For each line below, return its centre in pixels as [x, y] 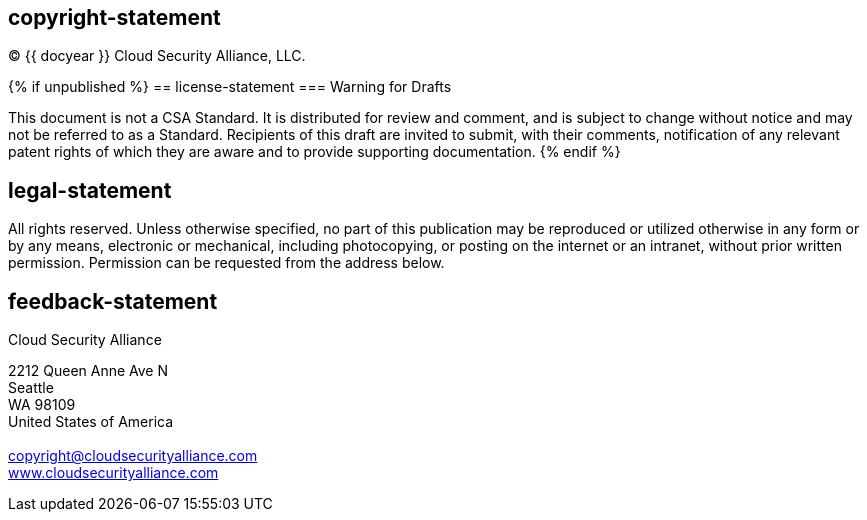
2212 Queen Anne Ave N [88, 371]
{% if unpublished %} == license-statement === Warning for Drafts [230, 87]
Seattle [31, 388]
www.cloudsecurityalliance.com [113, 473]
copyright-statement [114, 17]
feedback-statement [113, 301]
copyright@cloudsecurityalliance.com [133, 456]
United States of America [91, 422]
